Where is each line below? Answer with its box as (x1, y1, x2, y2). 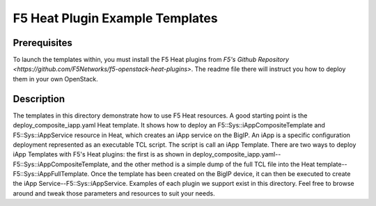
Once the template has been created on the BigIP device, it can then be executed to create (91, 170, 351, 178)
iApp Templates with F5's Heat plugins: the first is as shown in (13, 150, 191, 159)
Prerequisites (13, 37, 72, 49)
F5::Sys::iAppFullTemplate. (13, 170, 90, 178)
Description (13, 93, 65, 104)
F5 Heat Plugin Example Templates (13, 10, 219, 26)
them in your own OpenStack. (13, 74, 99, 83)
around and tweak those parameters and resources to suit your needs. (13, 189, 215, 198)
